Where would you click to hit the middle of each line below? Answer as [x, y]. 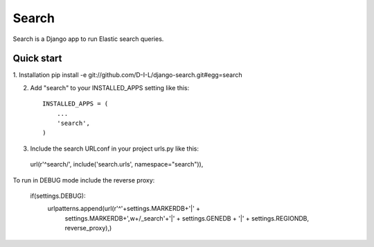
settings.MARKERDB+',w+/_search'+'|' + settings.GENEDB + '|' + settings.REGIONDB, [187, 218]
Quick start [37, 59]
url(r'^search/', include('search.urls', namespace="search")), [117, 164]
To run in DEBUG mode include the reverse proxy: [84, 180]
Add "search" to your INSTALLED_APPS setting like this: [110, 87]
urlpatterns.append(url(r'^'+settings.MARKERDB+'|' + [124, 209]
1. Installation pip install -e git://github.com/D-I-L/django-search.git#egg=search [127, 75]
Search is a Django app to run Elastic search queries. [88, 39]
